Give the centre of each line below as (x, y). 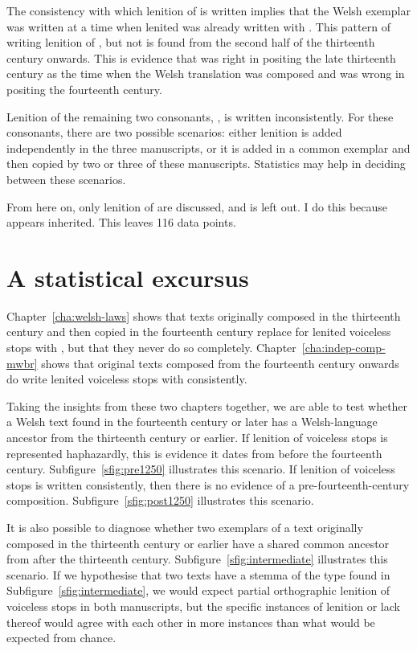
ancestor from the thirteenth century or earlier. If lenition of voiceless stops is (197, 437)
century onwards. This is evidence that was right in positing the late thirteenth (201, 57)
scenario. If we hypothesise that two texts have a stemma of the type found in (198, 574)
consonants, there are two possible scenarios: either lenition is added (174, 132)
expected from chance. (61, 638)
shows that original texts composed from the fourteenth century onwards (220, 363)
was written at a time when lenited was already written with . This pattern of (198, 26)
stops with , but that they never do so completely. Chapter (151, 348)
